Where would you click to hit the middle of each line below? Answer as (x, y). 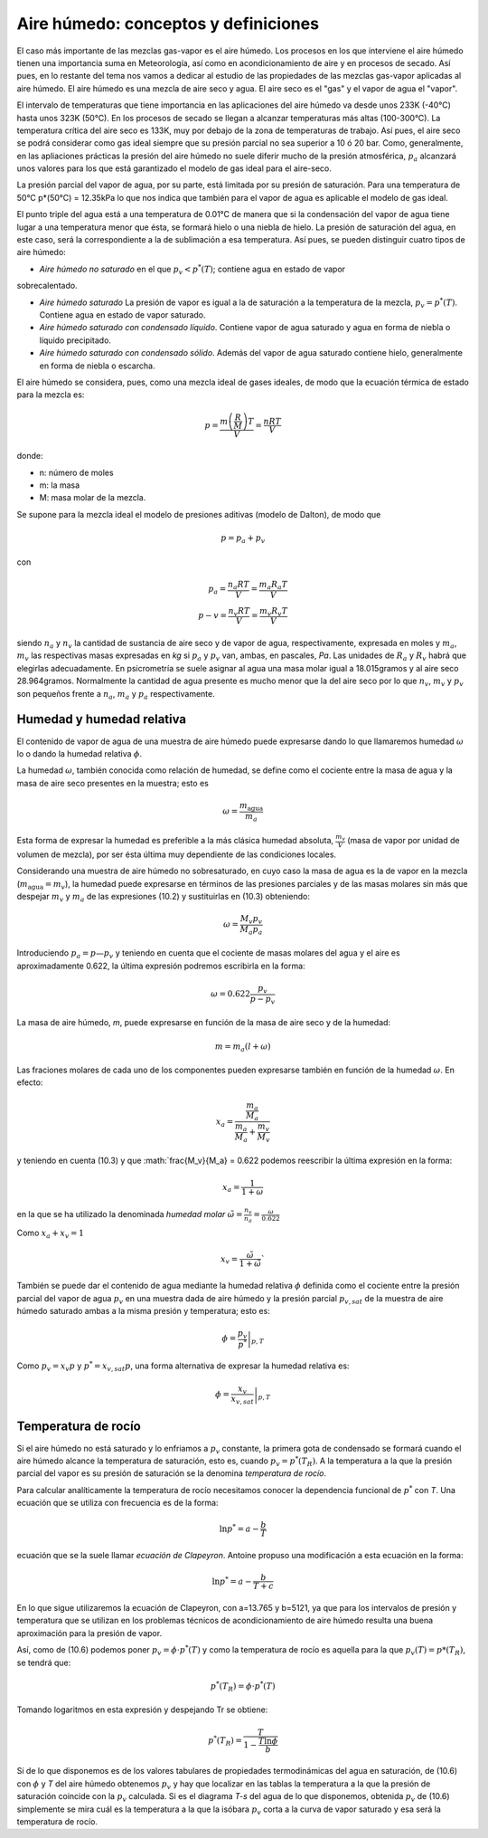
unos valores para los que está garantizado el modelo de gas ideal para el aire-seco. (174, 168)
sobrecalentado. (47, 286)
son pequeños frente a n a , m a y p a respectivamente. (116, 695)
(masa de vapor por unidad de (403, 840)
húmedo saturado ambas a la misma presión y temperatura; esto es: (143, 1310)
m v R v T (273, 612)
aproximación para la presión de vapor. (89, 1633)
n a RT (239, 586)
